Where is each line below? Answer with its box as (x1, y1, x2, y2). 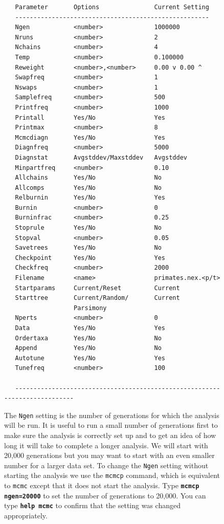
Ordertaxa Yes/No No (15, 334, 162, 342)
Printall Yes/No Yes (15, 114, 165, 121)
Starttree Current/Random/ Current (15, 294, 180, 302)
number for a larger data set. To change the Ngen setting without (4, 460, 209, 470)
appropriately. (4, 510, 48, 521)
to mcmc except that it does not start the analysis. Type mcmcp (4, 480, 199, 491)
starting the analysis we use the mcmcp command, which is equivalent (4, 470, 220, 481)
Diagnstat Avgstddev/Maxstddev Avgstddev (15, 154, 187, 161)
